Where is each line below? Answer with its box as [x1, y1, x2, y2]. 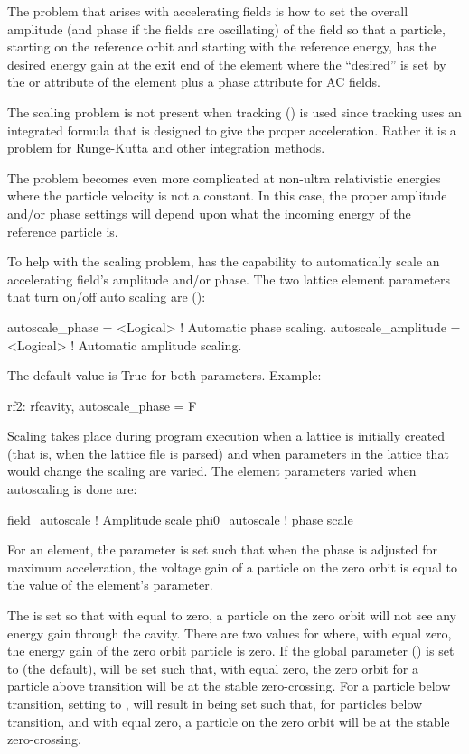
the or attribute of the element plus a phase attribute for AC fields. [7, 72, 380, 91]
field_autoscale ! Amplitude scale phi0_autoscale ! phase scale [7, 509, 353, 528]
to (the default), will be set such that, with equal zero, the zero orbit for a [7, 658, 418, 677]
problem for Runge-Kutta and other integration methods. [7, 138, 325, 157]
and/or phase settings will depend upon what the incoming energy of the [7, 203, 411, 222]
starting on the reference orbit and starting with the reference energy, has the [7, 37, 436, 56]
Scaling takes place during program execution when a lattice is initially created [7, 426, 446, 445]
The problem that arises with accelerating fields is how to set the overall [7, 2, 408, 20]
